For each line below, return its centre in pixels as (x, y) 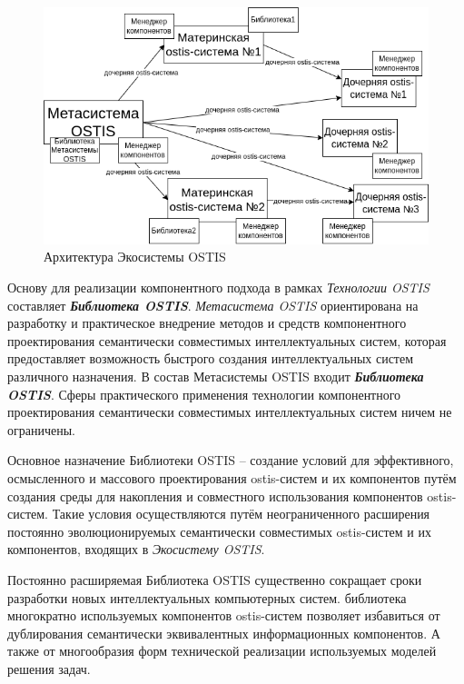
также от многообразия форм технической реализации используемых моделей (222, 651)
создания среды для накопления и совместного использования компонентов (215, 496)
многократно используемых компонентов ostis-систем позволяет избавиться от (224, 615)
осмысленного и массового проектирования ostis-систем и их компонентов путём (232, 477)
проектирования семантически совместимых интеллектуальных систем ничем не (230, 412)
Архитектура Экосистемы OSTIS (135, 257)
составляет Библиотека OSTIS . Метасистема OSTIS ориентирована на (213, 305)
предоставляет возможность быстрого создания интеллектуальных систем (211, 358)
